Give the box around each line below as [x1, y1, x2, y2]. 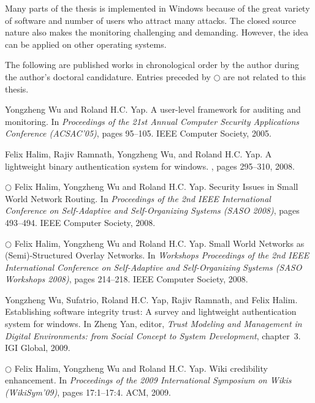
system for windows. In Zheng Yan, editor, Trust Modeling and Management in [5, 317, 302, 330]
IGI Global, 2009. [5, 341, 70, 354]
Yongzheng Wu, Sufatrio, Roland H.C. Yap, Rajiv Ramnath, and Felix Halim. [5, 293, 298, 306]
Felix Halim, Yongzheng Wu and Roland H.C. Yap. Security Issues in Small [14, 180, 298, 193]
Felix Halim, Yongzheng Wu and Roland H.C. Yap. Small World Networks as [14, 236, 305, 249]
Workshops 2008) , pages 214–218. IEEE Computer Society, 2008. [5, 273, 248, 285]
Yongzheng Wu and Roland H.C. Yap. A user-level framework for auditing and [5, 103, 301, 116]
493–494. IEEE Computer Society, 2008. [5, 216, 156, 228]
